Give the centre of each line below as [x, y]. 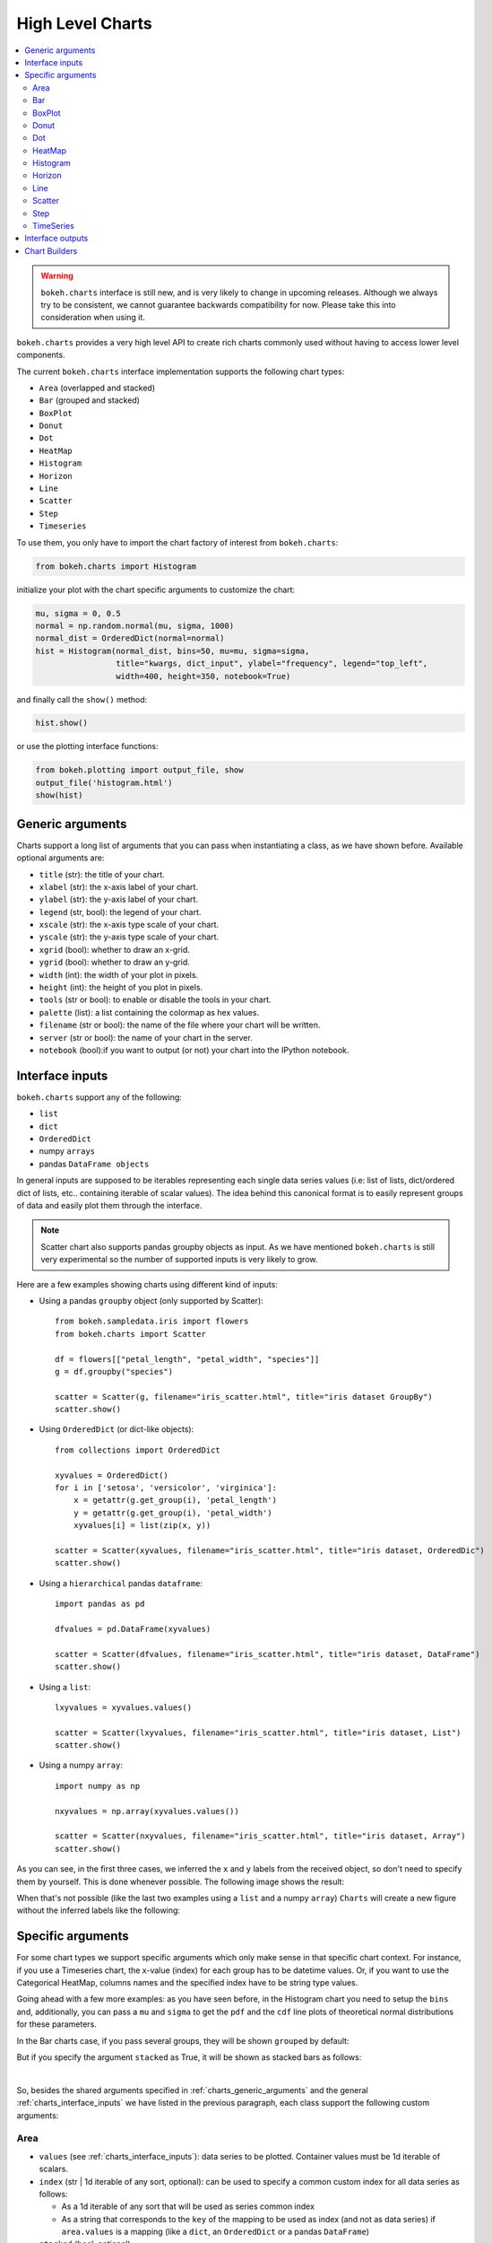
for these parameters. [57, 2024]
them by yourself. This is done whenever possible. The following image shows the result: [181, 1881]
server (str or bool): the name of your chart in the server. [146, 1037]
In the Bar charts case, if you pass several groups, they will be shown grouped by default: [183, 2040]
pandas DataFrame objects [94, 1164]
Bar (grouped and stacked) [90, 400]
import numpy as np [98, 1786]
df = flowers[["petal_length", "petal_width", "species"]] [187, 1359]
